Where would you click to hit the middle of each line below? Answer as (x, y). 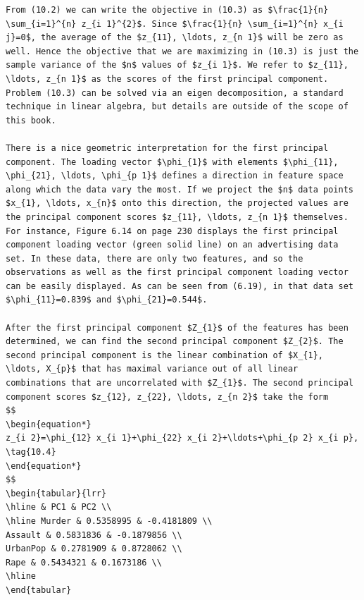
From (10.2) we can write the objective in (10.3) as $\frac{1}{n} (167, 10)
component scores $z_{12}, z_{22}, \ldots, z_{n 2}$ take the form (167, 397)
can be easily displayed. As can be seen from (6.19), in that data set (180, 286)
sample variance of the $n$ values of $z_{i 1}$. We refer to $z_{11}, (177, 65)
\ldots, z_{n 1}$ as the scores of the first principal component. (167, 79)
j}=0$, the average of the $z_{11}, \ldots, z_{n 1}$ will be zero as (175, 38)
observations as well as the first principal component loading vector (177, 273)
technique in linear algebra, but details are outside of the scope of (177, 107)
